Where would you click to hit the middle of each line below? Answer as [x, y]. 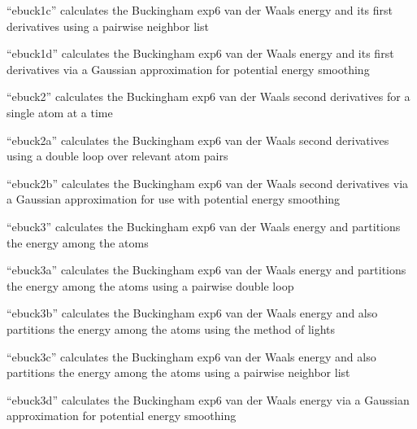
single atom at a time [60, 112]
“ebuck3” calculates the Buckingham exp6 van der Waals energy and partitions [204, 226]
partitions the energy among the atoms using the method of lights [171, 328]
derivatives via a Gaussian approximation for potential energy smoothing [188, 69]
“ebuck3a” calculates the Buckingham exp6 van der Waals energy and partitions [206, 270]
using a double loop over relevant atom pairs [117, 156]
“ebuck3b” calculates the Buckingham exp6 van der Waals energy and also [192, 313]
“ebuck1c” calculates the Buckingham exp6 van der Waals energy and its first [200, 10]
